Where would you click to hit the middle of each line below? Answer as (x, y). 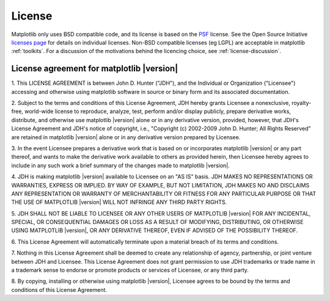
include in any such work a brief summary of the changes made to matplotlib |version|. (121, 165)
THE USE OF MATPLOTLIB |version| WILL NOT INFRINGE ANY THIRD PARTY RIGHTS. (119, 202)
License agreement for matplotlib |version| (95, 69)
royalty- (301, 103)
